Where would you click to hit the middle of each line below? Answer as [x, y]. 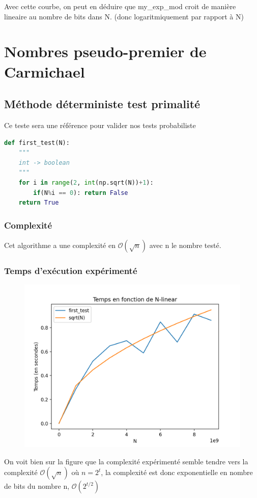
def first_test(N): [37, 143]
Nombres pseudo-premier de [105, 51]
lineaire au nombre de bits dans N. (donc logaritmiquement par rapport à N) [124, 16]
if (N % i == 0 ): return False [81, 193]
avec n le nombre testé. [185, 245]
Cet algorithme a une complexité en [60, 245]
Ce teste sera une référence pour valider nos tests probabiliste [100, 125]
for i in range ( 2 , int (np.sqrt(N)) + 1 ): [86, 182]
